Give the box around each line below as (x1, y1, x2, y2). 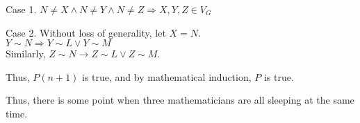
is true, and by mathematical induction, (82, 69, 252, 84)
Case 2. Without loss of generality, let (6, 25, 166, 39)
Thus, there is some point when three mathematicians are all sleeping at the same (6, 93, 354, 107)
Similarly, (6, 46, 46, 61)
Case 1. (6, 2, 37, 16)
